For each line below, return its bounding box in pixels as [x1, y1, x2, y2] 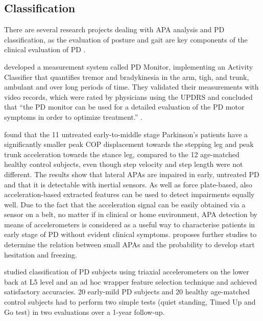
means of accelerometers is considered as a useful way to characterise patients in [4, 219, 255, 229]
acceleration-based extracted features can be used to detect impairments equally [4, 189, 255, 200]
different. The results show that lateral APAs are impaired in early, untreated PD [4, 168, 259, 179]
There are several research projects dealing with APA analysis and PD [4, 24, 225, 35]
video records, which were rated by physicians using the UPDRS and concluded [4, 91, 253, 102]
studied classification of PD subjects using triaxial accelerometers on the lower [4, 266, 249, 277]
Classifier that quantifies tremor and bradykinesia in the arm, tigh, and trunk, [4, 71, 249, 82]
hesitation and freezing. [4, 249, 77, 260]
